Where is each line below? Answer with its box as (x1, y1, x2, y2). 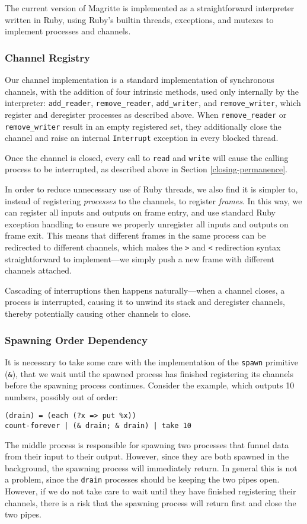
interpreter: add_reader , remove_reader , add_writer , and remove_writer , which (5, 97, 301, 109)
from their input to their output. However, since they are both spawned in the (5, 450, 289, 462)
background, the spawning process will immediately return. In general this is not (5, 461, 298, 474)
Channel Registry (5, 50, 90, 65)
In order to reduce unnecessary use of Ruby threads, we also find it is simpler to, (5, 183, 298, 195)
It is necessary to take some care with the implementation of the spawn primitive (5, 355, 299, 368)
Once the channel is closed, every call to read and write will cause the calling (5, 151, 289, 163)
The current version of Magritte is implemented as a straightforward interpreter (5, 2, 295, 14)
